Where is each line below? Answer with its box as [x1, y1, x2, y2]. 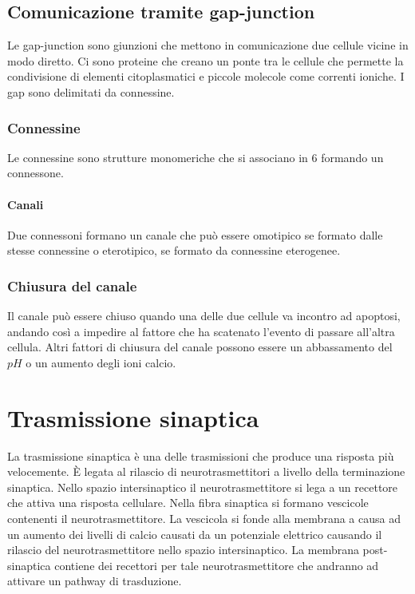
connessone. [7, 164, 64, 181]
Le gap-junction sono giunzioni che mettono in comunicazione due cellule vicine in [7, 37, 409, 53]
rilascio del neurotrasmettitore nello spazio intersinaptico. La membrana [7, 541, 359, 558]
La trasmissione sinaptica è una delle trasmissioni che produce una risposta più [7, 447, 394, 464]
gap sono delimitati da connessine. [7, 83, 175, 100]
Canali [7, 196, 44, 212]
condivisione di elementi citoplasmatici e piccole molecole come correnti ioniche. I [7, 68, 405, 85]
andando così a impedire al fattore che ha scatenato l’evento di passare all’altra [7, 323, 395, 339]
